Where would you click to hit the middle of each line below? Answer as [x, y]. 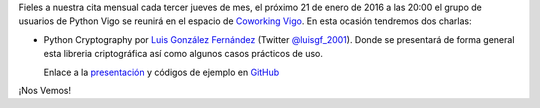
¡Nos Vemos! [45, 90]
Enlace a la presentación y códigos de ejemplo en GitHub [161, 72]
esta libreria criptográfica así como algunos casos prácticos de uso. [183, 54]
